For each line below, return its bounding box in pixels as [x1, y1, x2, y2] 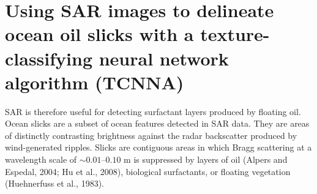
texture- [200, 21, 270, 47]
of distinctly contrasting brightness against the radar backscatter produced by [5, 129, 297, 141]
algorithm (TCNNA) [5, 69, 184, 94]
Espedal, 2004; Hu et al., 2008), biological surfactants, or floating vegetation [5, 165, 291, 177]
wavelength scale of [5, 153, 77, 166]
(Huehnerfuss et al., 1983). [5, 177, 104, 190]
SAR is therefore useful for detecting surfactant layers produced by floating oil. [5, 105, 301, 118]
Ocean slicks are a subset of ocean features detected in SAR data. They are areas [5, 117, 310, 130]
